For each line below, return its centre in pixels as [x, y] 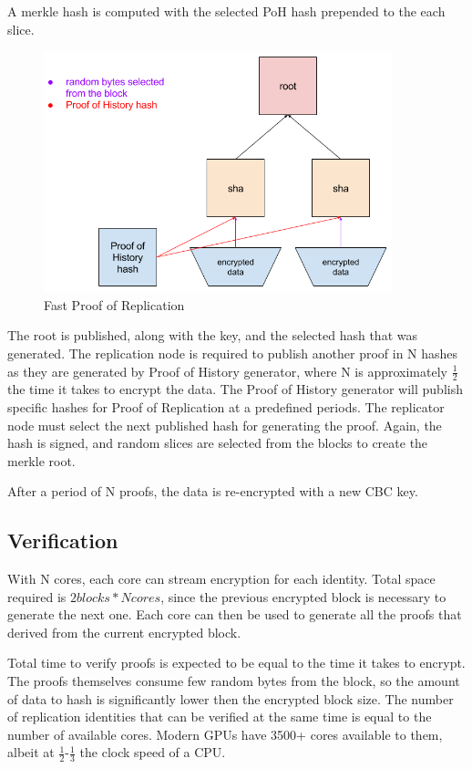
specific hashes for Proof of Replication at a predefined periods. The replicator [226, 406]
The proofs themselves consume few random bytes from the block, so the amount [234, 681]
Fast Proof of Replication [114, 304]
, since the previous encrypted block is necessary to [303, 596]
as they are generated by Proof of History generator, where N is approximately [227, 371]
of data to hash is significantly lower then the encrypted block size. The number [231, 698]
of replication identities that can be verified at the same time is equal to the [220, 717]
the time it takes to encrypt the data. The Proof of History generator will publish [235, 389]
